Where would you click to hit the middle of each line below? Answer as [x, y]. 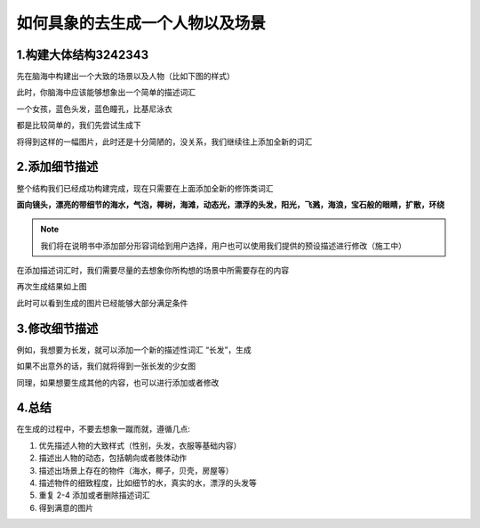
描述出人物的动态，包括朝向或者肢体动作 [112, 458]
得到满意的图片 [66, 508]
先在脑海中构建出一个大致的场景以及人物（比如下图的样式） [125, 77]
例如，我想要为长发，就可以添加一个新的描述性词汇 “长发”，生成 [134, 349]
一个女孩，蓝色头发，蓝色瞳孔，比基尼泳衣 [94, 109]
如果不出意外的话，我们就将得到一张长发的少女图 [106, 366]
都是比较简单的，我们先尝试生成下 [79, 126]
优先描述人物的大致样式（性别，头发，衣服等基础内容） [140, 445]
